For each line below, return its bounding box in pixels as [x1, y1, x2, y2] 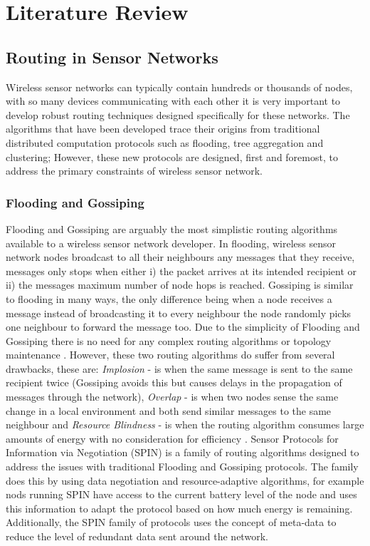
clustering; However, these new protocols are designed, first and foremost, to [6, 149, 338, 164]
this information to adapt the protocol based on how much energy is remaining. [6, 500, 353, 515]
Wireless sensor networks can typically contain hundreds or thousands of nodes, [6, 79, 353, 94]
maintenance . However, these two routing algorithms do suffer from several [6, 347, 335, 362]
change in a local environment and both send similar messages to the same [6, 403, 332, 418]
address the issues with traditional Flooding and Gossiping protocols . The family [6, 459, 359, 474]
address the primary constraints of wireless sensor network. [6, 163, 263, 178]
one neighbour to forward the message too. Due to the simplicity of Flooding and [6, 319, 360, 334]
